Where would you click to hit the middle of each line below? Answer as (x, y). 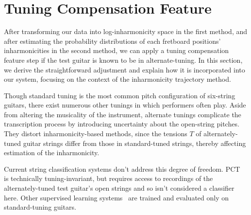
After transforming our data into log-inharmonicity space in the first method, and (126, 31)
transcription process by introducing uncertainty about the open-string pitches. (122, 124)
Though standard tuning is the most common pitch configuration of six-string (120, 95)
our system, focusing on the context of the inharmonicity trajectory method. (117, 79)
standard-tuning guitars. (40, 207)
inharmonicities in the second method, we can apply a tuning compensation (117, 50)
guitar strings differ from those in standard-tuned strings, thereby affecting (134, 143)
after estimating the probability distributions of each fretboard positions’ (112, 41)
